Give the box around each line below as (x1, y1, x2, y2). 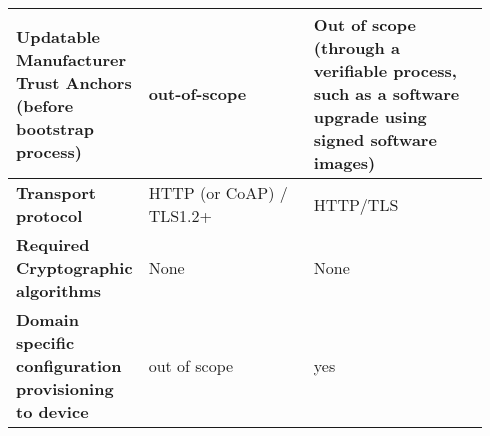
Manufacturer (16, 47, 127, 71)
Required (16, 233, 90, 256)
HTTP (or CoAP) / (148, 181, 288, 204)
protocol (16, 204, 83, 227)
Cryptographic (16, 256, 133, 279)
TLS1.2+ (148, 204, 212, 227)
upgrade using (313, 105, 427, 128)
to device (16, 400, 89, 423)
